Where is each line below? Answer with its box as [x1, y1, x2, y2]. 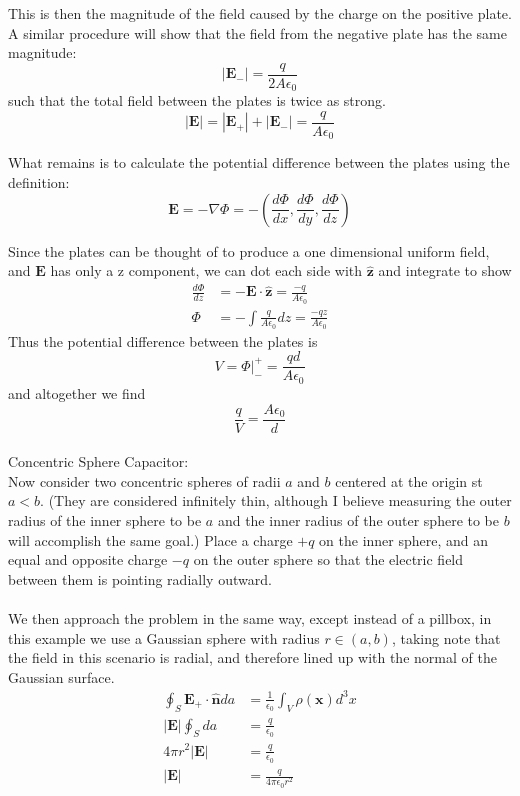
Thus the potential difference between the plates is [8, 330, 318, 351]
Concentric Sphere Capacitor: [8, 451, 189, 472]
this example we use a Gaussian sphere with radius [8, 627, 320, 648]
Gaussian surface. [8, 666, 115, 687]
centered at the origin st [335, 470, 483, 491]
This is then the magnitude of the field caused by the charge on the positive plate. [8, 3, 512, 23]
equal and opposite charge [8, 549, 168, 570]
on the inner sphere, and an [319, 529, 489, 550]
